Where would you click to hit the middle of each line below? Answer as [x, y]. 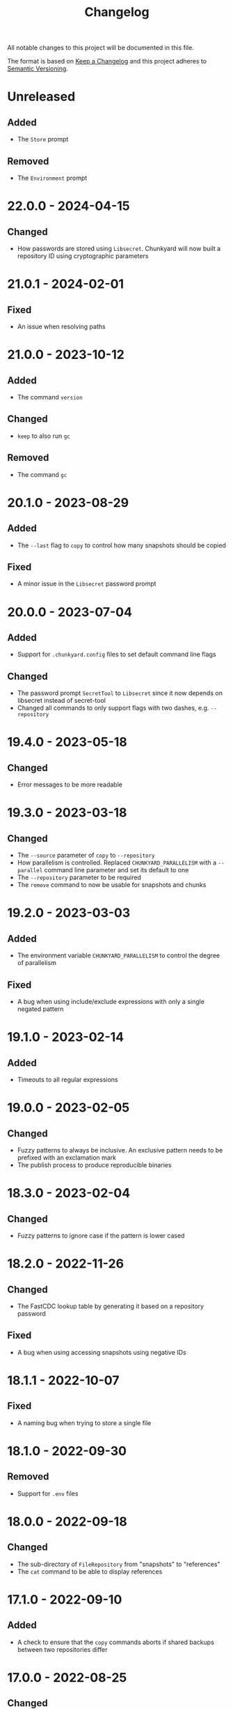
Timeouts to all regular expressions [67, 1080]
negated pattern [40, 1009]
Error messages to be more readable [70, 784]
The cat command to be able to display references [90, 1571]
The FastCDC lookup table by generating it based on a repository [110, 1306]
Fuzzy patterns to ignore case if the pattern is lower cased [101, 1236]
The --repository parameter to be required [79, 878]
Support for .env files [48, 1494]
